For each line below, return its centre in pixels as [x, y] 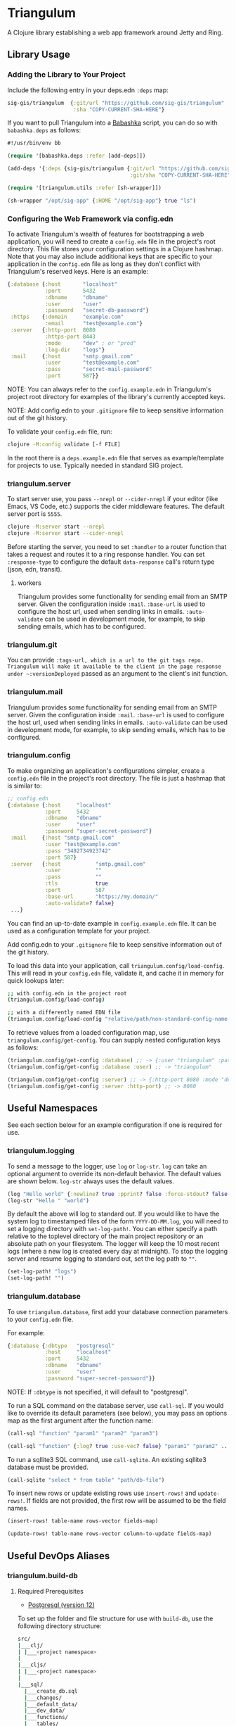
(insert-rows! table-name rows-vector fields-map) [83, 1521]
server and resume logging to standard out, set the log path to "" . [102, 1259]
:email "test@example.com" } [93, 324]
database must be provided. [48, 1467]
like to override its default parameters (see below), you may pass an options [117, 1413]
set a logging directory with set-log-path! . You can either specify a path [112, 1229]
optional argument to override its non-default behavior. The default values [114, 1173]
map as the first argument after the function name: [80, 1421]
